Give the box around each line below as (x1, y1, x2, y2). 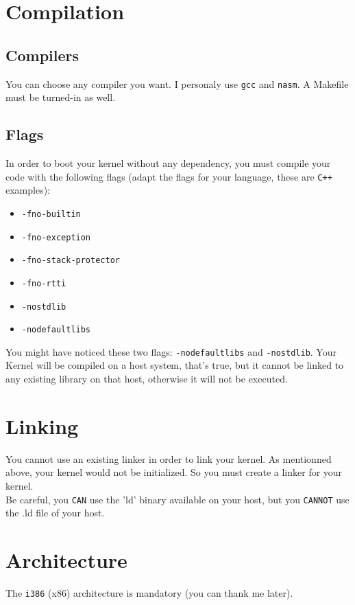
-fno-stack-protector (21, 255, 120, 266)
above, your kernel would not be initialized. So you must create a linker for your (5, 465, 343, 479)
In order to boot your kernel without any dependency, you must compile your (5, 156, 331, 170)
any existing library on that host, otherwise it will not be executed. (5, 372, 288, 386)
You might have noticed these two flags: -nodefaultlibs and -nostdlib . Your (5, 344, 336, 358)
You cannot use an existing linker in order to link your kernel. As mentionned (5, 451, 332, 466)
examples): (5, 183, 51, 197)
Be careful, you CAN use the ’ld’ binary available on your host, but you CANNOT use (5, 492, 350, 506)
